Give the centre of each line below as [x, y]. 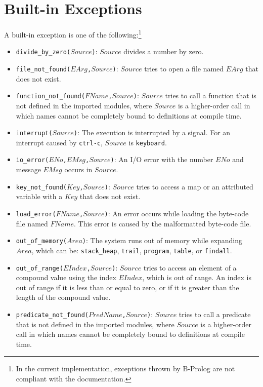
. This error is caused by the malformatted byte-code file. [162, 223]
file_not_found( [43, 70]
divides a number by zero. [164, 51]
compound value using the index [66, 277]
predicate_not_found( [52, 315]
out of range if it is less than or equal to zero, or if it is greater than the [127, 287]
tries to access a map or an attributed [195, 186]
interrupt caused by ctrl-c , [59, 142]
